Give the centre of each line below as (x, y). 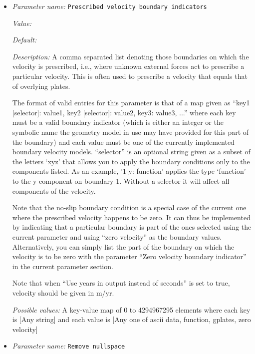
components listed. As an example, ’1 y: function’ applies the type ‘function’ (129, 171)
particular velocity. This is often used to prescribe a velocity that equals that (130, 76)
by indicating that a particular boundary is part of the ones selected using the (132, 227)
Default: (24, 40)
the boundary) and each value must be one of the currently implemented (123, 142)
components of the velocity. (54, 190)
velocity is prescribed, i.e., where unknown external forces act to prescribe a (128, 66)
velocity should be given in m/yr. (63, 292)
